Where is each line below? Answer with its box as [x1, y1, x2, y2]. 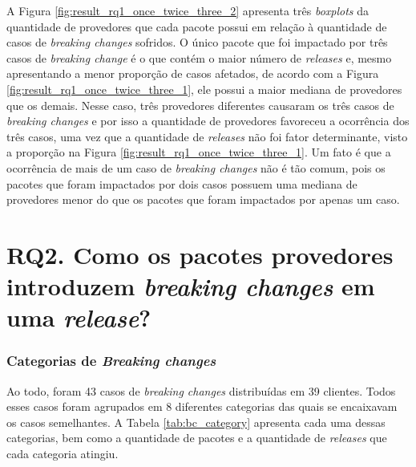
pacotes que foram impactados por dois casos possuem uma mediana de [6, 175, 357, 192]
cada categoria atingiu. [6, 445, 119, 462]
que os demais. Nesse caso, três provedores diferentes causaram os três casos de [6, 96, 394, 113]
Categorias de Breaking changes [6, 351, 216, 371]
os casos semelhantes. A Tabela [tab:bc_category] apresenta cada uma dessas [6, 413, 386, 430]
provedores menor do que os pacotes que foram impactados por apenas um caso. [6, 191, 400, 208]
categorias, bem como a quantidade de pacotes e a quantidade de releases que [6, 429, 387, 446]
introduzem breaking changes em [6, 270, 375, 303]
